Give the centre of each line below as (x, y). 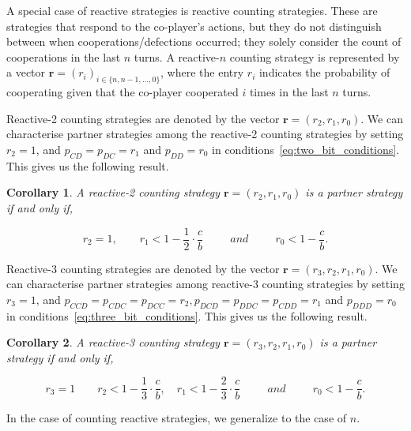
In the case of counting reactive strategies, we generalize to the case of (177, 418)
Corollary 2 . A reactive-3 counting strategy (113, 342)
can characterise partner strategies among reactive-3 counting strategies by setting (205, 284)
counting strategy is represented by (315, 56)
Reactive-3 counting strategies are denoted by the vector (143, 268)
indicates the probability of (324, 72)
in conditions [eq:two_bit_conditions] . (306, 149)
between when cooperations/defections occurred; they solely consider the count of (204, 41)
